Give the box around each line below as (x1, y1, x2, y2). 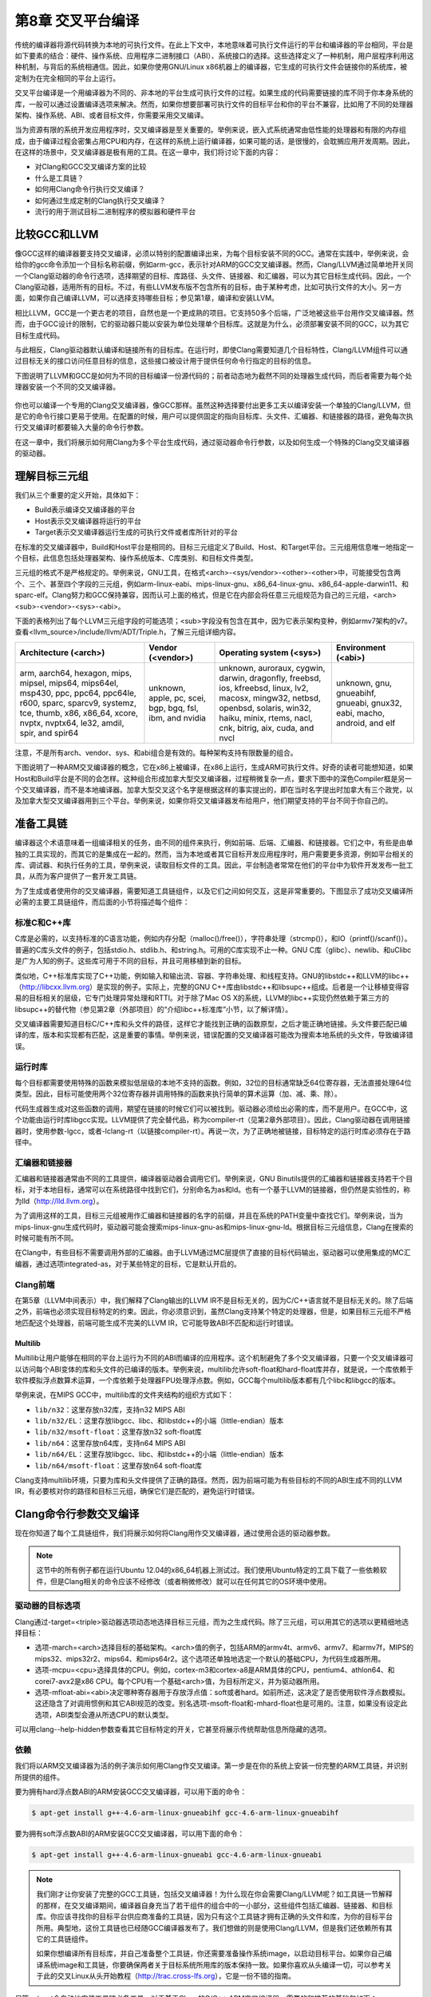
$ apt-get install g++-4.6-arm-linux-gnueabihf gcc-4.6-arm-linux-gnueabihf (31, 1808, 339, 1817)
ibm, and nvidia (148, 712, 207, 723)
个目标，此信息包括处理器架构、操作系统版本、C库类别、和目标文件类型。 (14, 554, 259, 563)
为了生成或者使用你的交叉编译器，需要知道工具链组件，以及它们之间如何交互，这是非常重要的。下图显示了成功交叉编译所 (14, 886, 413, 895)
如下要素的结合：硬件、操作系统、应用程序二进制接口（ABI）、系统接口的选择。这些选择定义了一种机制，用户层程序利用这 (14, 50, 414, 60)
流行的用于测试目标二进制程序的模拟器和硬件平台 (34, 207, 196, 216)
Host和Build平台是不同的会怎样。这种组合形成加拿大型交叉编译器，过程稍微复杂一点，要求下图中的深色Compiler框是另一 (14, 773, 413, 783)
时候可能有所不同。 (14, 1233, 78, 1243)
